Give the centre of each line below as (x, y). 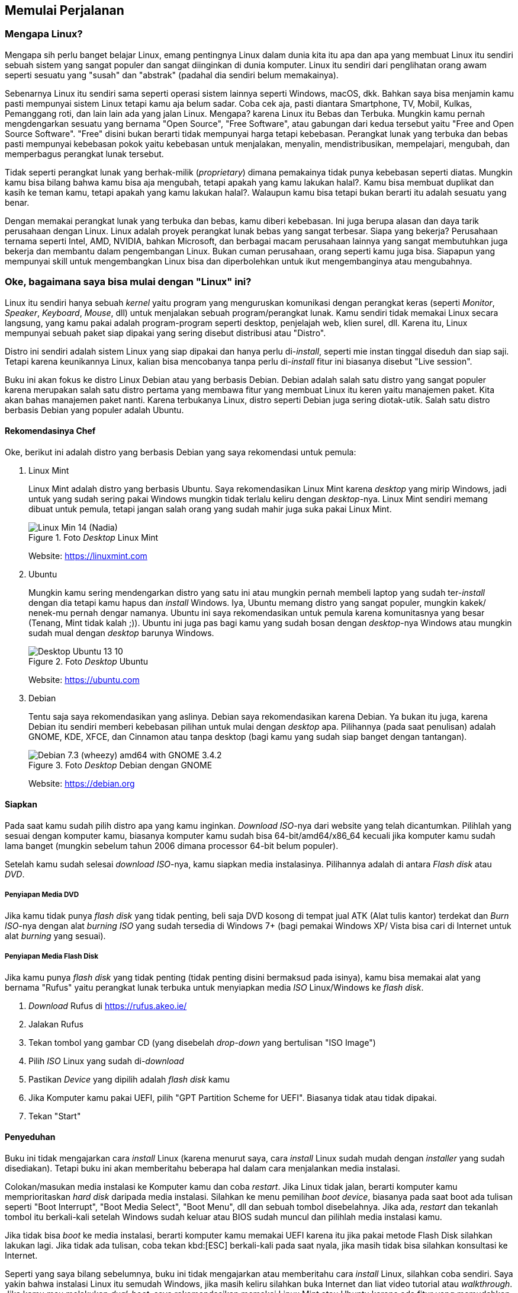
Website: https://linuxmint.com (88, 555)
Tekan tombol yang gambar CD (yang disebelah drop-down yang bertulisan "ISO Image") (202, 1042)
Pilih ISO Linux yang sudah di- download (106, 1061)
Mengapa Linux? (44, 34)
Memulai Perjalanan (65, 10)
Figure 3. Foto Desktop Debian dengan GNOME (120, 765)
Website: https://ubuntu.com (84, 679)
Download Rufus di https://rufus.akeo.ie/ (108, 1005)
